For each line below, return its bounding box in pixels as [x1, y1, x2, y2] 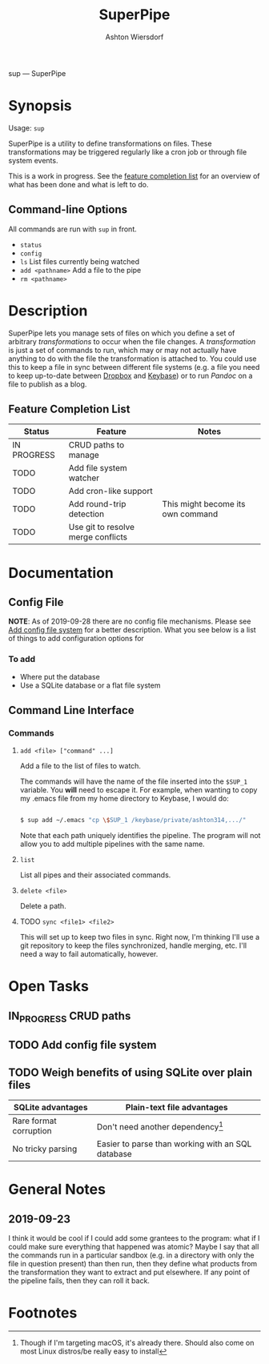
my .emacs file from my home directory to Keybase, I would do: [19, 794, 230, 804]
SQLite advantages [13, 1102, 88, 1113]
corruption [12, 1125, 52, 1137]
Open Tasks [8, 977, 90, 996]
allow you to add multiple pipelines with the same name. [19, 839, 206, 849]
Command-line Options [8, 203, 128, 217]
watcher [68, 472, 100, 483]
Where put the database [19, 672, 100, 681]
